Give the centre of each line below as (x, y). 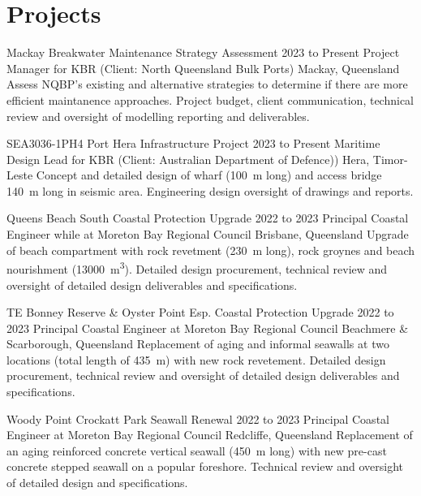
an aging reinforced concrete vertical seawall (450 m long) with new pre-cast (197, 450)
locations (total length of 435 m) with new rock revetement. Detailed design (196, 359)
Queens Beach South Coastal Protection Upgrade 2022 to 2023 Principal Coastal (208, 218)
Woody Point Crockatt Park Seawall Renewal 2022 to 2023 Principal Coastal (198, 418)
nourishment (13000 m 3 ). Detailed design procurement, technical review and (197, 267)
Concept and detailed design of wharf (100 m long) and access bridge (209, 175)
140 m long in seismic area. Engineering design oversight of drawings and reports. (210, 190)
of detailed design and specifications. (97, 483)
